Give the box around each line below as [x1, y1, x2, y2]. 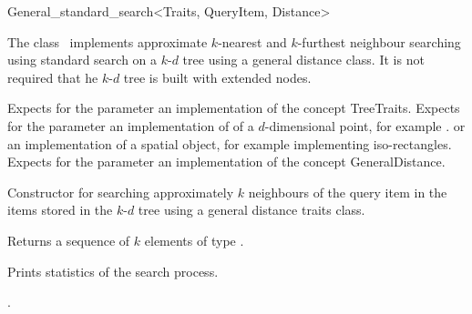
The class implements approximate [7, 32, 208, 51]
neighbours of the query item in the [248, 182, 447, 201]
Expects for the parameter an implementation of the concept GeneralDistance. [7, 152, 446, 171]
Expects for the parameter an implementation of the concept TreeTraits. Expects [7, 98, 460, 117]
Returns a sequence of [7, 230, 130, 249]
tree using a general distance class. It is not [182, 50, 425, 69]
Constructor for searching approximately [7, 182, 234, 201]
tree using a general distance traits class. [138, 200, 365, 219]
